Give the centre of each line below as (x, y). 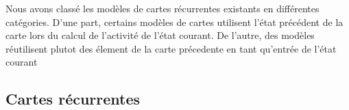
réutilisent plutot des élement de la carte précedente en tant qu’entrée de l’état (171, 48)
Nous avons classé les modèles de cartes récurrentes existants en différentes (163, 8)
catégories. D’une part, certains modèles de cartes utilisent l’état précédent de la (174, 22)
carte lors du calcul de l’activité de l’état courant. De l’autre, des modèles (160, 35)
